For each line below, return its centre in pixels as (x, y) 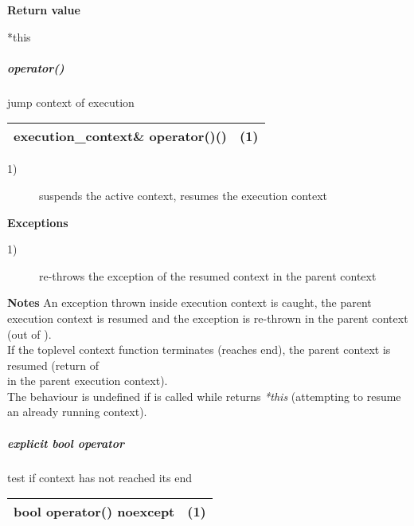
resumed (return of (53, 365)
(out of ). (29, 334)
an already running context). (77, 412)
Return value (44, 10)
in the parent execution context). (88, 381)
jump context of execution (71, 102)
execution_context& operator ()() (120, 136)
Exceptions (38, 222)
